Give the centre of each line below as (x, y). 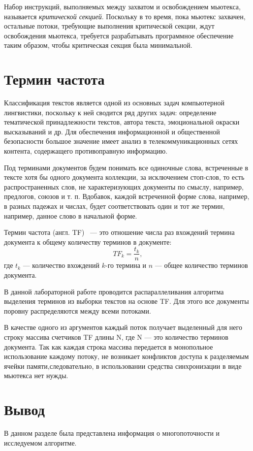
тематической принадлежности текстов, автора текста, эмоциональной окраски (122, 122)
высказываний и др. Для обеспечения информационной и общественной (112, 131)
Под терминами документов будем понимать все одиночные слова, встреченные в (126, 167)
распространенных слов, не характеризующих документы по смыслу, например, (124, 186)
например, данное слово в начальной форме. (71, 215)
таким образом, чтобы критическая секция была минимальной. (98, 45)
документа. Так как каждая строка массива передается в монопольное (109, 346)
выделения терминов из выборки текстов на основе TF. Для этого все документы (126, 301)
